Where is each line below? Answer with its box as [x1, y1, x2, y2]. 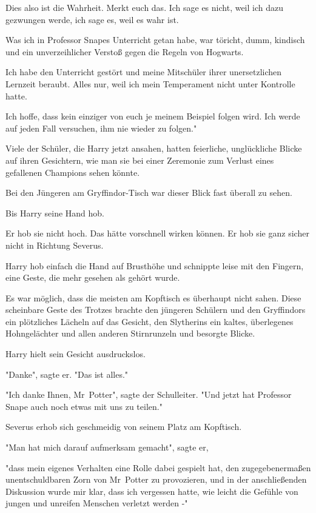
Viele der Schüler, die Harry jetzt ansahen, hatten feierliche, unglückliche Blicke [5, 142, 302, 155]
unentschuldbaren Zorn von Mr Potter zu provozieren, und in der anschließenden [5, 473, 307, 486]
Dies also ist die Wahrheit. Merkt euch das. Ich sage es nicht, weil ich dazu [5, 1, 284, 13]
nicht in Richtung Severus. [5, 238, 104, 251]
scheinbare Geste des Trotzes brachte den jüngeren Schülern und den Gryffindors [5, 303, 306, 316]
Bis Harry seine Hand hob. [5, 206, 104, 219]
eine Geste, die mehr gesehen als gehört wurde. [5, 271, 180, 284]
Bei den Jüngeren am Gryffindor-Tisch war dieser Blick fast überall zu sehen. [5, 186, 292, 199]
